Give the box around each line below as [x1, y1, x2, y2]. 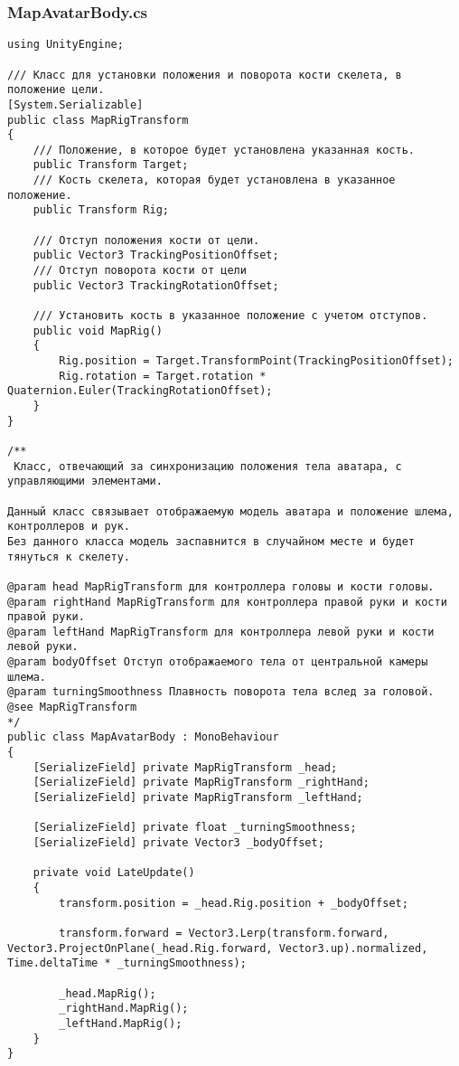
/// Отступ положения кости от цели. [33, 233, 260, 247]
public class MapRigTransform [7, 113, 189, 127]
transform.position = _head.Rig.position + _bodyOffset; [59, 896, 408, 910]
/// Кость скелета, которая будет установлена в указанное [33, 174, 396, 187]
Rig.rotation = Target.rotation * [59, 369, 267, 382]
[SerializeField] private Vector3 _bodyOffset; [33, 836, 324, 849]
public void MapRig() [33, 324, 163, 337]
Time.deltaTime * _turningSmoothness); [7, 957, 247, 970]
